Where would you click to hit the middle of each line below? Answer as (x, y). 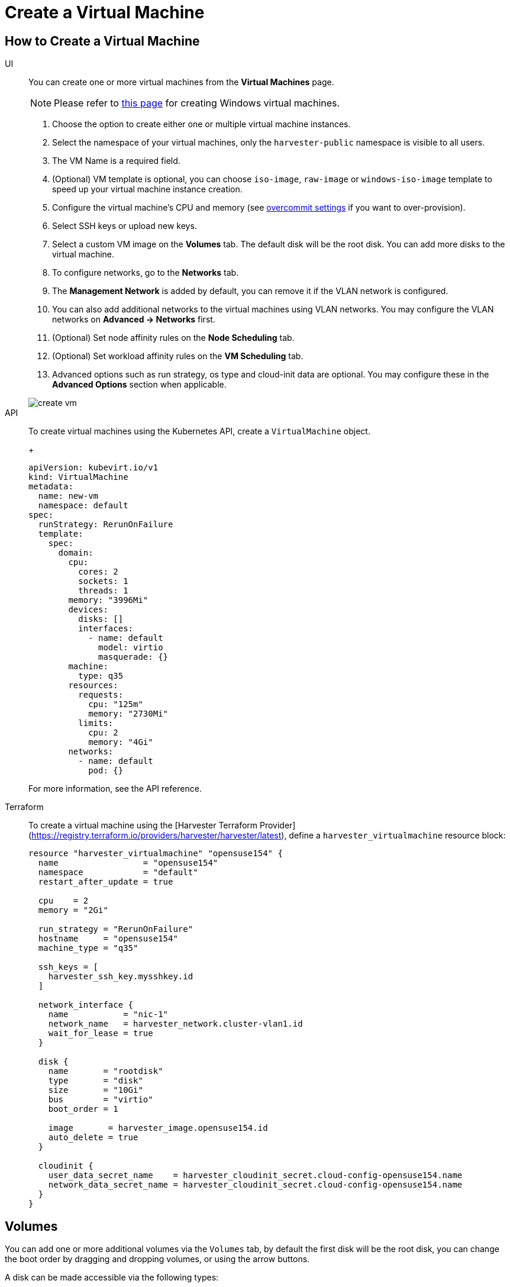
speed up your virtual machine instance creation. (147, 189)
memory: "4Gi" (121, 742)
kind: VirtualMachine (78, 477)
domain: (76, 553)
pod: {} (106, 771)
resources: (93, 686)
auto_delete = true (93, 1138)
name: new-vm (68, 496)
